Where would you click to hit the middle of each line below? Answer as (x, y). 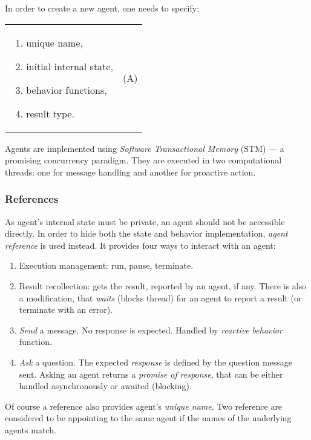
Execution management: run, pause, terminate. (106, 265)
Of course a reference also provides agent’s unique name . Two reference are (144, 406)
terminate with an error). (66, 310)
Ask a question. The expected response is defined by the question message (156, 362)
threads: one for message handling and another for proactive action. (130, 172)
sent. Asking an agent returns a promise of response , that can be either (151, 374)
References (32, 199)
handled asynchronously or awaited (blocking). (105, 386)
